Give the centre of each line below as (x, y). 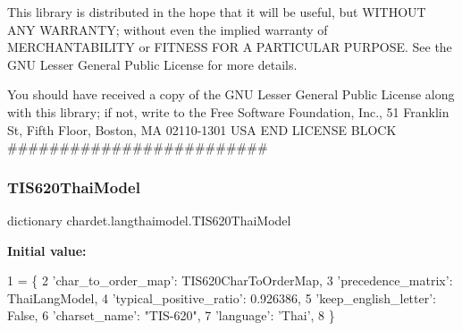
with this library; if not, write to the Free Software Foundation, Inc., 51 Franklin (228, 111)
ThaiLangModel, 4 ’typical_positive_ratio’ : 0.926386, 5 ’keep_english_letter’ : (222, 297)
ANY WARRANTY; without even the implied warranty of (168, 29)
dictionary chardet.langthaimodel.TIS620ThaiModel (149, 220)
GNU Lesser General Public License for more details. (152, 64)
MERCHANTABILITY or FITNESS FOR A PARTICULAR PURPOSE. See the (230, 47)
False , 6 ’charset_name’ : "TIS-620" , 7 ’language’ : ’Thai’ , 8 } (171, 315)
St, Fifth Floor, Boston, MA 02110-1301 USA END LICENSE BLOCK (202, 129)
